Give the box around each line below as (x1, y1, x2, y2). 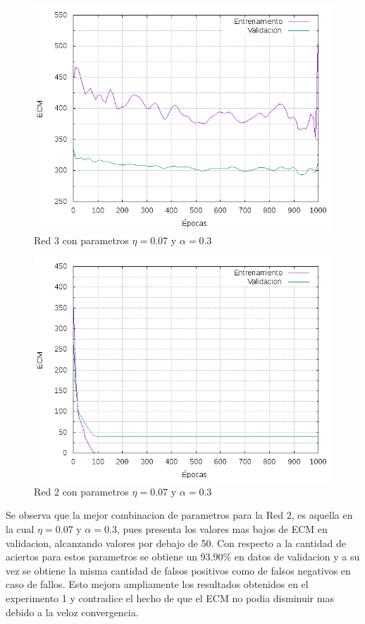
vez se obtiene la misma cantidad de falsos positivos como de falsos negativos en (6, 563, 351, 577)
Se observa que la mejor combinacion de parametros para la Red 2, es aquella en (6, 508, 353, 522)
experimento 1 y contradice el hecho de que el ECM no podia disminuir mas (6, 590, 334, 605)
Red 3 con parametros (34, 232, 129, 247)
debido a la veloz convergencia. (6, 604, 139, 619)
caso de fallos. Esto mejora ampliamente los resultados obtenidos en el (6, 577, 309, 592)
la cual (6, 521, 35, 536)
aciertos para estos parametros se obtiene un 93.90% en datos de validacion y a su (6, 549, 360, 564)
